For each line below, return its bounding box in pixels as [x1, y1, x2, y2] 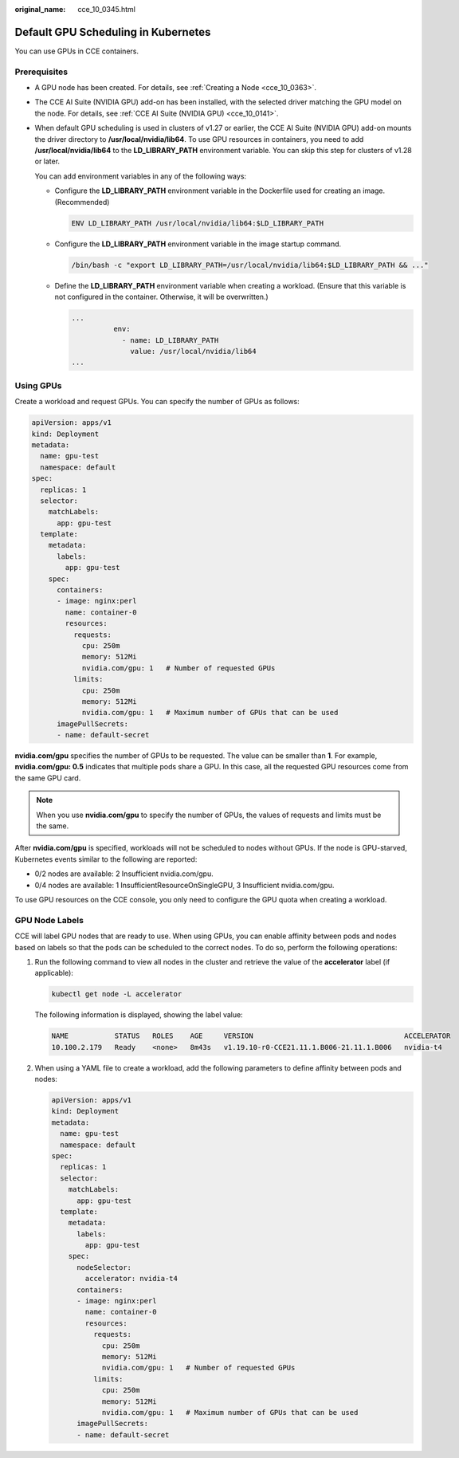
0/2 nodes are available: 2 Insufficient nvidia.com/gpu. [34, 869, 214, 878]
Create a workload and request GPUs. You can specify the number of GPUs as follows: [14, 397, 300, 407]
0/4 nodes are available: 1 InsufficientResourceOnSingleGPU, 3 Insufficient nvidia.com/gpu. [34, 880, 335, 890]
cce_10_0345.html [77, 5, 135, 14]
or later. [34, 156, 60, 167]
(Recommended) [54, 197, 110, 206]
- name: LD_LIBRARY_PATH [121, 336, 219, 344]
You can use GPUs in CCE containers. [14, 46, 139, 56]
